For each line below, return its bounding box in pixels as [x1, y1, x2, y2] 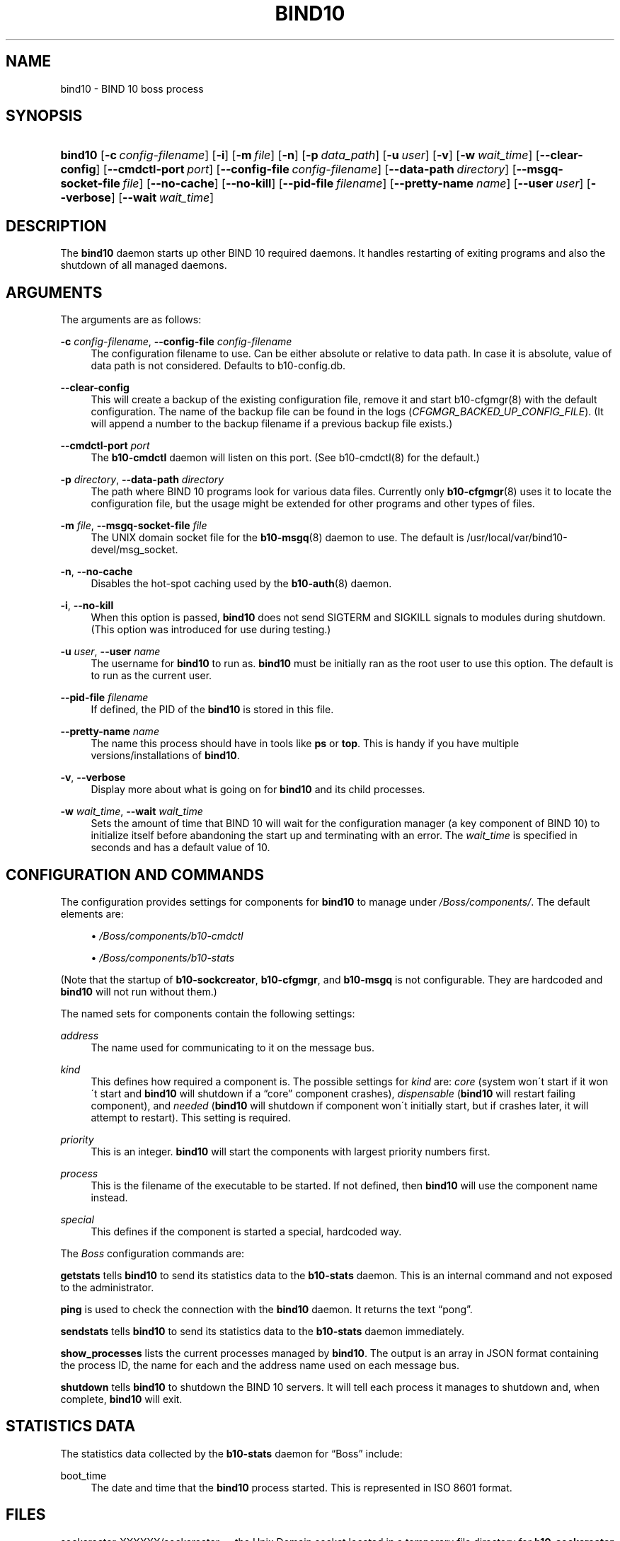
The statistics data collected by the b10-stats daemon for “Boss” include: [60, 1447, 403, 1460]
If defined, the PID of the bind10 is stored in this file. [91, 703, 334, 716]
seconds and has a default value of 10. [91, 841, 270, 854]
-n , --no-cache [60, 565, 133, 578]
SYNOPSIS [6, 107, 83, 125]
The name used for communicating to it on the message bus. [91, 1041, 374, 1054]
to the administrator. [60, 1281, 154, 1293]
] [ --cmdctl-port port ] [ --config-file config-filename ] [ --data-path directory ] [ [96, 162, 517, 177]
